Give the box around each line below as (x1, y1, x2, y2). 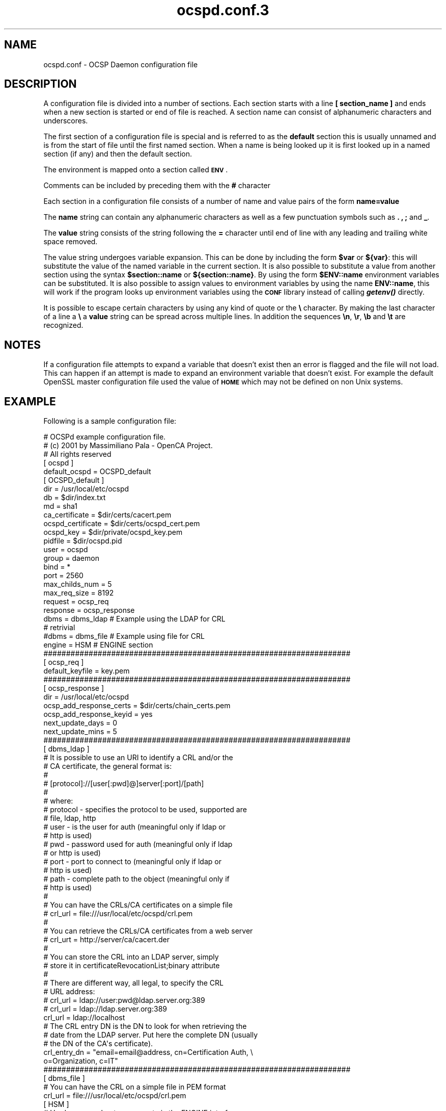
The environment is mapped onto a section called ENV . (43, 165, 228, 174)
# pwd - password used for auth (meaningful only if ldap (43, 840, 233, 849)
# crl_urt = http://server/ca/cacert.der (43, 935, 170, 944)
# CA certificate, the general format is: (43, 762, 172, 771)
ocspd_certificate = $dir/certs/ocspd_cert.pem (43, 519, 200, 528)
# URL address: (43, 987, 95, 996)
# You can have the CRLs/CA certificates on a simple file (43, 900, 233, 910)
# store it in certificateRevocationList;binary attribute (43, 961, 220, 970)
